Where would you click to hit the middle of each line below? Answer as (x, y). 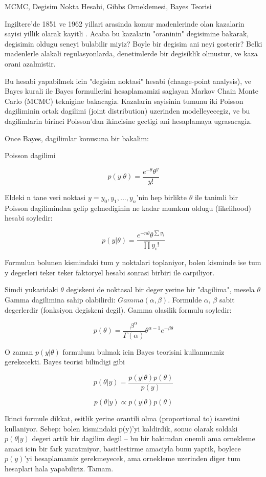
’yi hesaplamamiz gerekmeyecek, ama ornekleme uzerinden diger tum (132, 458)
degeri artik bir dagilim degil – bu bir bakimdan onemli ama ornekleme (143, 438)
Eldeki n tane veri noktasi (45, 197)
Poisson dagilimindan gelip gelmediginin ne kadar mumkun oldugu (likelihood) (128, 208)
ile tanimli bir (216, 197)
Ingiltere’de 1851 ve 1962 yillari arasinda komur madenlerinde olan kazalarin (125, 23)
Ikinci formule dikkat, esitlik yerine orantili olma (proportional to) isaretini (122, 418)
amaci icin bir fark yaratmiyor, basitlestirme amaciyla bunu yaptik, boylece (123, 448)
